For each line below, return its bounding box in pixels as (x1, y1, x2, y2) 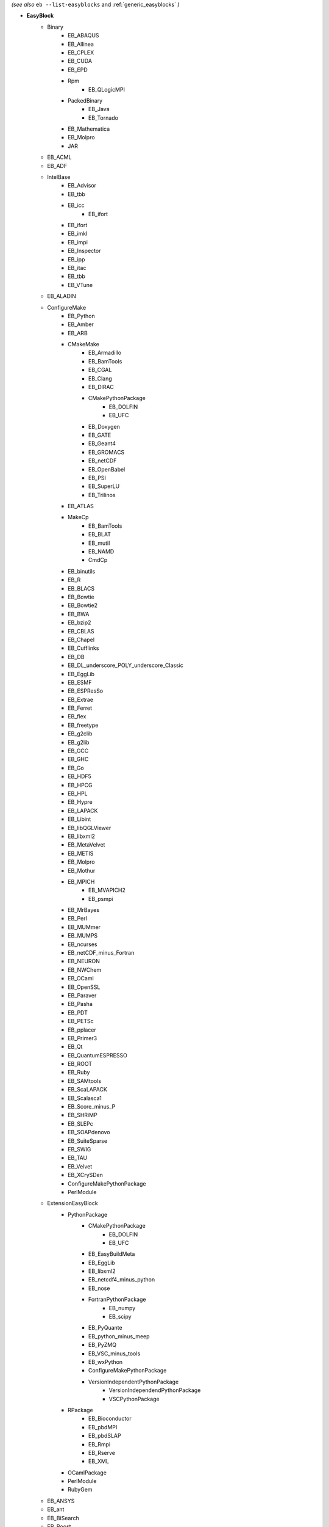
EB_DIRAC (88, 384, 114, 391)
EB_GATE (88, 431, 111, 439)
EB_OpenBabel (88, 465, 126, 473)
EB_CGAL (88, 366, 112, 374)
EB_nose (88, 1285, 110, 1292)
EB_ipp (68, 255, 85, 263)
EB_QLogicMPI (88, 86, 125, 93)
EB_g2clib (68, 730, 93, 737)
